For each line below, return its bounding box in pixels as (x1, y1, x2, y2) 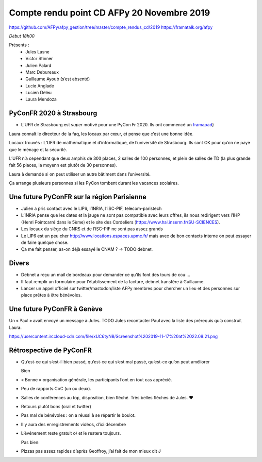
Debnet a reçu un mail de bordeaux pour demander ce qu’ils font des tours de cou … (21, 272, 191, 278)
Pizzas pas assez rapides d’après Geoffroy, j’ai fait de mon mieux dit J (21, 448, 161, 454)
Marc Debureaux (25, 69, 59, 75)
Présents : (9, 42, 29, 48)
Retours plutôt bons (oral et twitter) (21, 403, 92, 409)
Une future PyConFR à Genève (9, 305, 103, 313)
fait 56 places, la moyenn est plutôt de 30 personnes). (9, 162, 117, 168)
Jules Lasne (25, 49, 49, 54)
